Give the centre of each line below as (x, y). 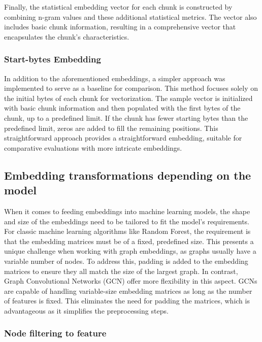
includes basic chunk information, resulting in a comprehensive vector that (120, 27)
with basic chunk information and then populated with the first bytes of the (122, 108)
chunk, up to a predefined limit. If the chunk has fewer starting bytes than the (126, 117)
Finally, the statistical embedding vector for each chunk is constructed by (118, 7)
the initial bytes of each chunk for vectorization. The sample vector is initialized (128, 98)
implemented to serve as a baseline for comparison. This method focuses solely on (131, 88)
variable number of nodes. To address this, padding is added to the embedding (126, 261)
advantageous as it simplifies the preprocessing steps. (86, 310)
